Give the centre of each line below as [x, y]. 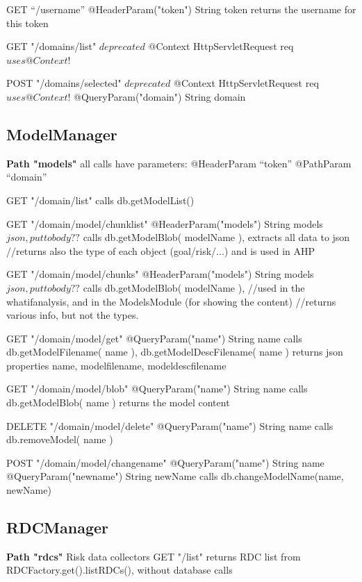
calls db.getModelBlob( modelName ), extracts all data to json [216, 237]
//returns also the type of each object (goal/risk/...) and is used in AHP [161, 250]
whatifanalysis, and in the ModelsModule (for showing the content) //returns [171, 301]
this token [27, 23]
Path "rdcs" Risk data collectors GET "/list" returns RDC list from [154, 556]
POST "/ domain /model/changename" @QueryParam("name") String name [165, 462]
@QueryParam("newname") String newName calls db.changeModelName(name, [175, 476]
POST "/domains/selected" [64, 83]
